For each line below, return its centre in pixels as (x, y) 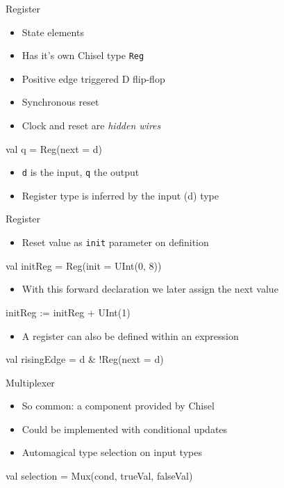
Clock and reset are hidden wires (91, 125)
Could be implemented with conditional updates (125, 429)
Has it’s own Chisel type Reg (83, 55)
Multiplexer (30, 382)
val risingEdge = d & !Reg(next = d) (85, 359)
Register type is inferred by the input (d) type (120, 195)
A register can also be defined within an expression (130, 335)
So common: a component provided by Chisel (118, 406)
